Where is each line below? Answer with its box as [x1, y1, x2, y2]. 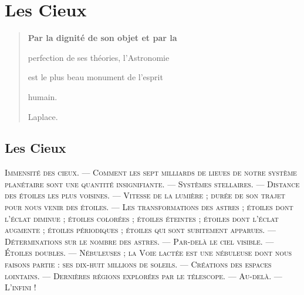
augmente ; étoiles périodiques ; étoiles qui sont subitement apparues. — [5, 224, 276, 236]
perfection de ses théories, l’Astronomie [28, 51, 170, 63]
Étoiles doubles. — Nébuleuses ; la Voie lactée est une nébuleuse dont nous [5, 246, 292, 259]
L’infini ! [5, 281, 36, 293]
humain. [28, 90, 58, 102]
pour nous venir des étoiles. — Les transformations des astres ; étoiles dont [5, 201, 293, 213]
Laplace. [28, 110, 58, 122]
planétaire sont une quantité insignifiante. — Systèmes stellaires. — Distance [5, 177, 300, 190]
